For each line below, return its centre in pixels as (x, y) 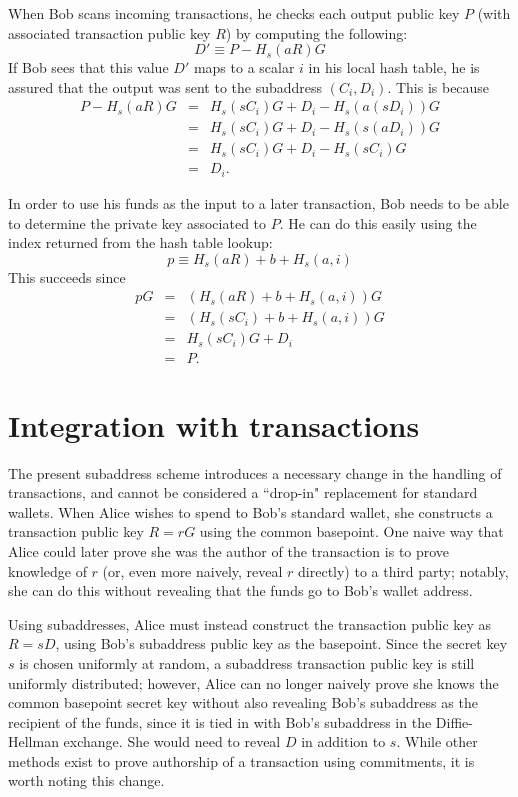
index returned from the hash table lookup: (140, 242)
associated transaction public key (109, 32)
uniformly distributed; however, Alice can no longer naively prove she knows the (253, 682)
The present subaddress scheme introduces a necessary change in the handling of (255, 472)
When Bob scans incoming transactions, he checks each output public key (234, 13)
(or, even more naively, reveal (192, 570)
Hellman (33, 741)
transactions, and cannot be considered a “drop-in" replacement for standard (243, 492)
